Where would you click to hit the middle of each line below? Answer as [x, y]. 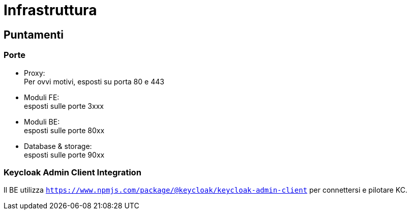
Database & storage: [58, 146]
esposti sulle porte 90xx [64, 155]
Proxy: [35, 73]
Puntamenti [34, 35]
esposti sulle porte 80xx [64, 130]
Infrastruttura [50, 10]
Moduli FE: [42, 97]
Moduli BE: [42, 121]
